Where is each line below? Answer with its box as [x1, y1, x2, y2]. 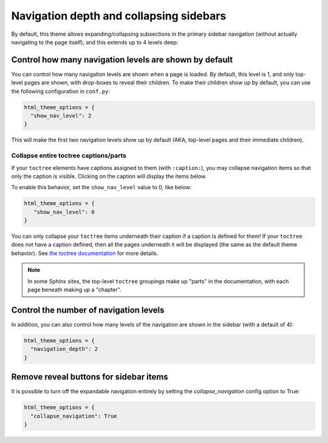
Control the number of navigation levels [11, 305, 165, 315]
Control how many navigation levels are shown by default [11, 55, 233, 65]
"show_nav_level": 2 [30, 112, 92, 119]
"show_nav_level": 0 [33, 208, 95, 215]
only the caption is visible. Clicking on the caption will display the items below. [11, 172, 207, 180]
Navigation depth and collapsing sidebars [11, 9, 227, 22]
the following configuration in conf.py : [11, 87, 111, 95]
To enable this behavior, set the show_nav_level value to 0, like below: [11, 184, 192, 191]
